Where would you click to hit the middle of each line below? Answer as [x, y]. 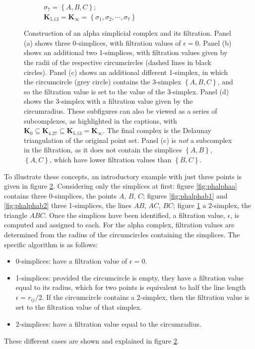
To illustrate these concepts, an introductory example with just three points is [123, 176]
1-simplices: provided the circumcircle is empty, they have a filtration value [130, 277]
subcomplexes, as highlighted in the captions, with [100, 120]
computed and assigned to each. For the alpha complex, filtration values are [119, 225]
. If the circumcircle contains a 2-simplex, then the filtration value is [146, 297]
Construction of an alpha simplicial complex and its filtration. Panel [127, 33]
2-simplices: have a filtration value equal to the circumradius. [108, 324]
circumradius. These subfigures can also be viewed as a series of [121, 110]
